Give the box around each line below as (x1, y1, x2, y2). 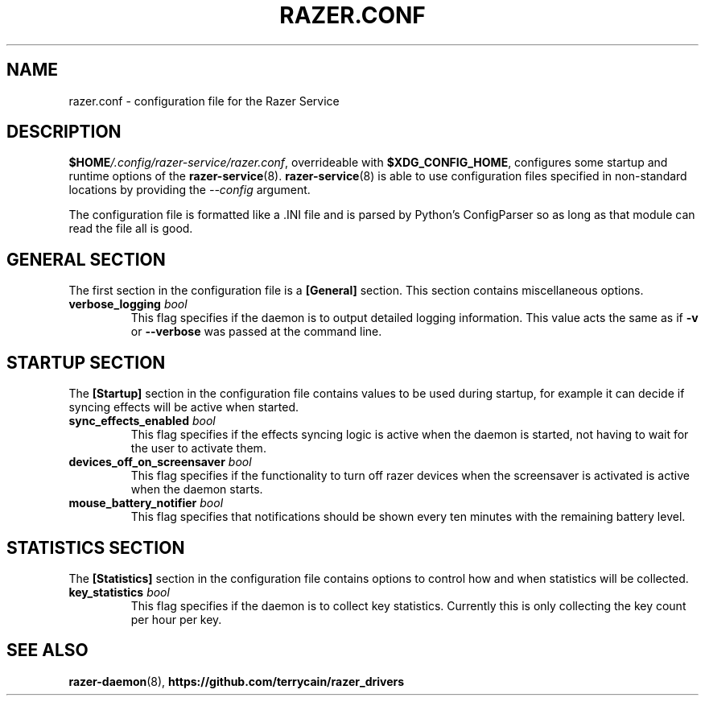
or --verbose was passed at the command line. (130, 324, 382, 339)
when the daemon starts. (130, 482, 263, 497)
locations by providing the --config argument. (68, 183, 311, 197)
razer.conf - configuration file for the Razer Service (68, 93, 340, 108)
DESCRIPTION (6, 122, 122, 142)
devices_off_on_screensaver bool (68, 455, 252, 469)
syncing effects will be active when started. (68, 400, 299, 415)
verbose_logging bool (68, 297, 188, 312)
